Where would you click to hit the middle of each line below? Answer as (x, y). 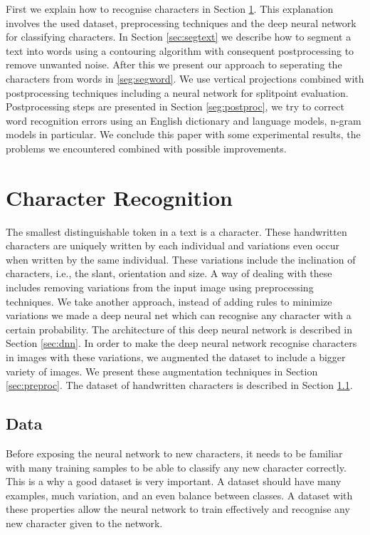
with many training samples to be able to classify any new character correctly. (176, 467)
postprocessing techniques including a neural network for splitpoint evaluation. (177, 92)
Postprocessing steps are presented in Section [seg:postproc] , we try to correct (175, 107)
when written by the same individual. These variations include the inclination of (181, 259)
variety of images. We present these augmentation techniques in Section (162, 371)
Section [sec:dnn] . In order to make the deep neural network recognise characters (181, 343)
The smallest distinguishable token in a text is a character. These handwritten (176, 231)
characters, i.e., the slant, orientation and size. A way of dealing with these (169, 273)
